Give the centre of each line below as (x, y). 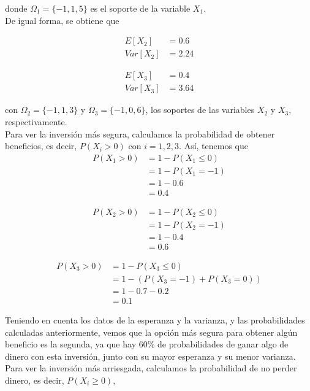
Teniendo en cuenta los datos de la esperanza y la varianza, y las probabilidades (155, 320)
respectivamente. (36, 121)
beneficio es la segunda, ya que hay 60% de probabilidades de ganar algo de (147, 344)
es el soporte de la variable (140, 8)
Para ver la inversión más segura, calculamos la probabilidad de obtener (140, 134)
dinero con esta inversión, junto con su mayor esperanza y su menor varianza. (150, 356)
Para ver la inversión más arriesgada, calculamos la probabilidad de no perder (151, 368)
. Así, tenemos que (214, 146)
